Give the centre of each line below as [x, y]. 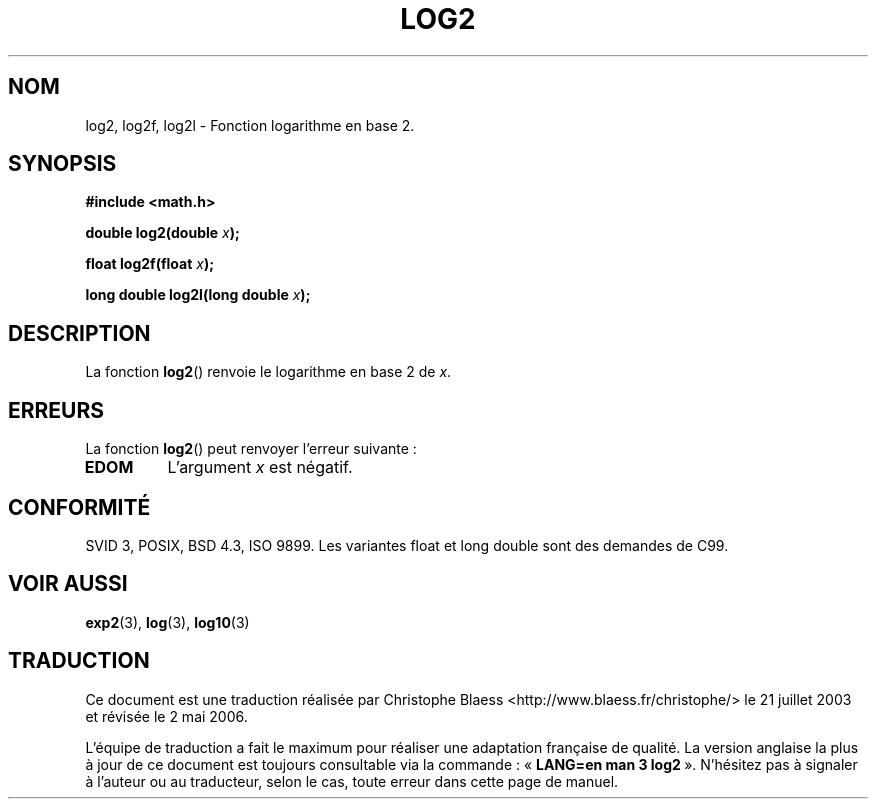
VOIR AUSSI [68, 584]
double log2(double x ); [162, 233]
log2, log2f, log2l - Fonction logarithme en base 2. [250, 125]
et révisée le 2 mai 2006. [166, 716]
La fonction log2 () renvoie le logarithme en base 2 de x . [268, 372]
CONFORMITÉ [79, 507]
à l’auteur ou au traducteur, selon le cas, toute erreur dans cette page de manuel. [352, 781]
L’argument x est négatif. [260, 467]
